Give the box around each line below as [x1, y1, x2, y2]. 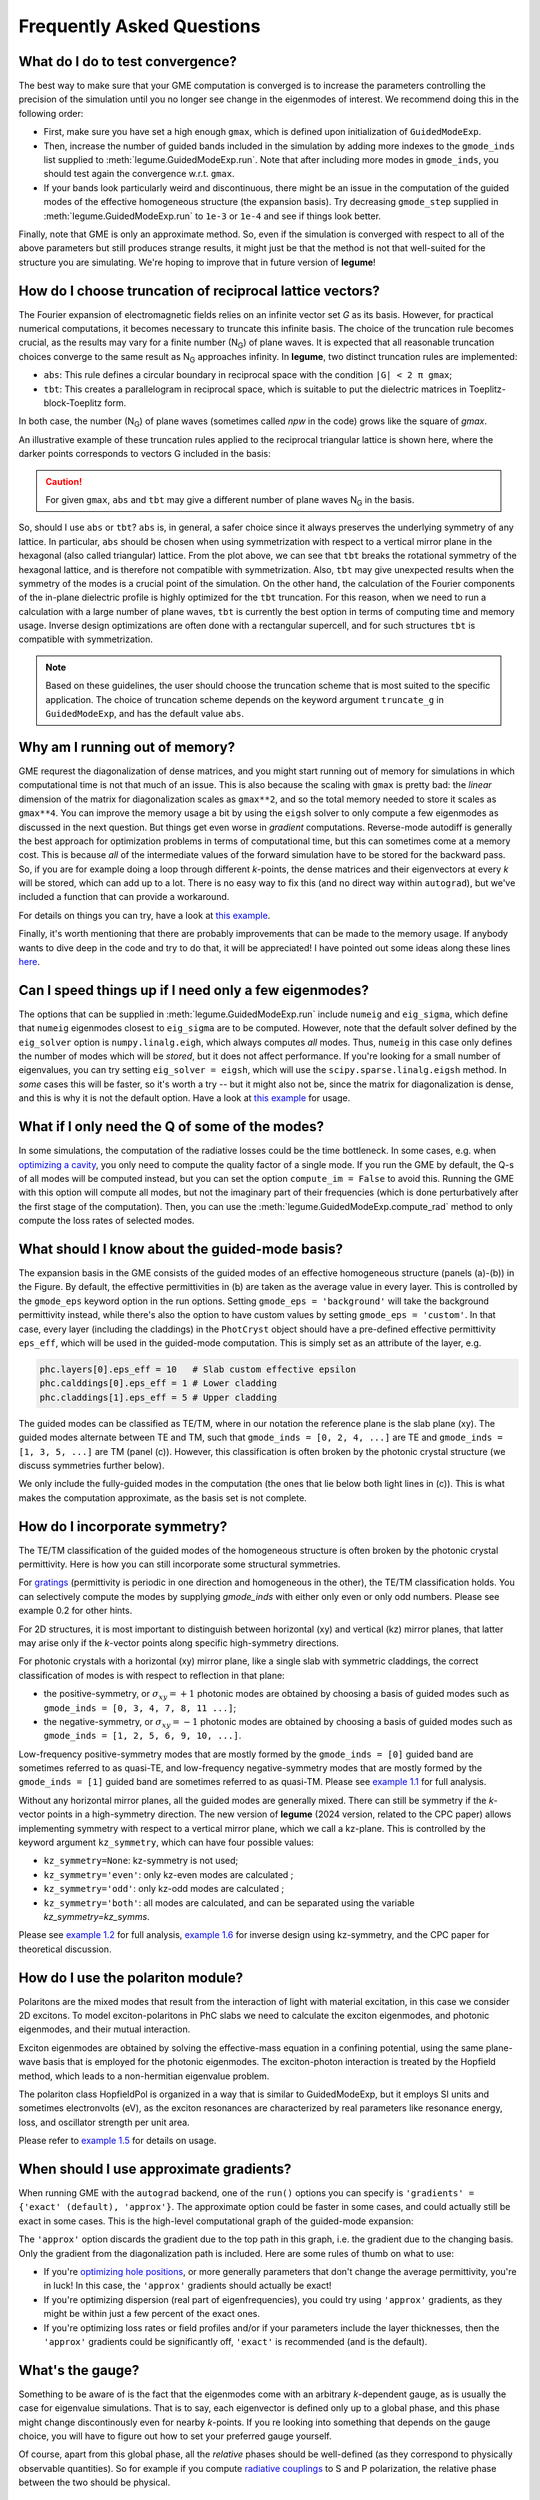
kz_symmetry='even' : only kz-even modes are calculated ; [43, 1868, 294, 1880]
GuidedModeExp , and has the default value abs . [45, 708, 245, 720]
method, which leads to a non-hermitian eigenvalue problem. [18, 2070, 270, 2082]
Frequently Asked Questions [18, 15, 261, 37]
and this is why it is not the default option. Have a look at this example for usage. [18, 1092, 351, 1104]
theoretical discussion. [18, 1943, 112, 1955]
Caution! [45, 475, 83, 487]
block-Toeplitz [43, 397, 102, 409]
